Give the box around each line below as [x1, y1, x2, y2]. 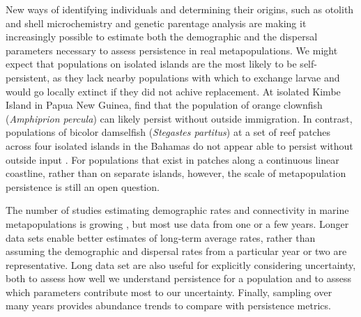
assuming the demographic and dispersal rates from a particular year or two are [6, 244, 347, 258]
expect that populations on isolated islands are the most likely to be [6, 56, 297, 71]
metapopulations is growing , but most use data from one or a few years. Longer [6, 216, 349, 231]
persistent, [6, 70, 50, 84]
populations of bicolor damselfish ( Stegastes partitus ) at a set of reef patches [6, 125, 330, 139]
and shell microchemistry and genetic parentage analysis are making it [6, 15, 307, 30]
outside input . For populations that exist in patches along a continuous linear [6, 152, 339, 167]
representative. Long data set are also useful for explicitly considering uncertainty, [6, 257, 356, 272]
